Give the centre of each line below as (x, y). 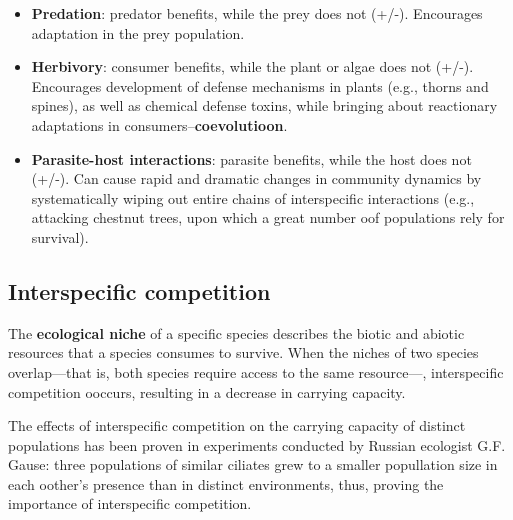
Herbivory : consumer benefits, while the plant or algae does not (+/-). (252, 66)
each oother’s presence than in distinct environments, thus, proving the (226, 483)
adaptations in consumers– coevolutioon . (159, 124)
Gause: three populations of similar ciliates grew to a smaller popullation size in (253, 464)
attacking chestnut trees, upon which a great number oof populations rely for (268, 217)
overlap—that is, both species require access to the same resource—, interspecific (256, 371)
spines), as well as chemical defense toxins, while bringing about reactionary (264, 105)
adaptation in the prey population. (138, 32)
